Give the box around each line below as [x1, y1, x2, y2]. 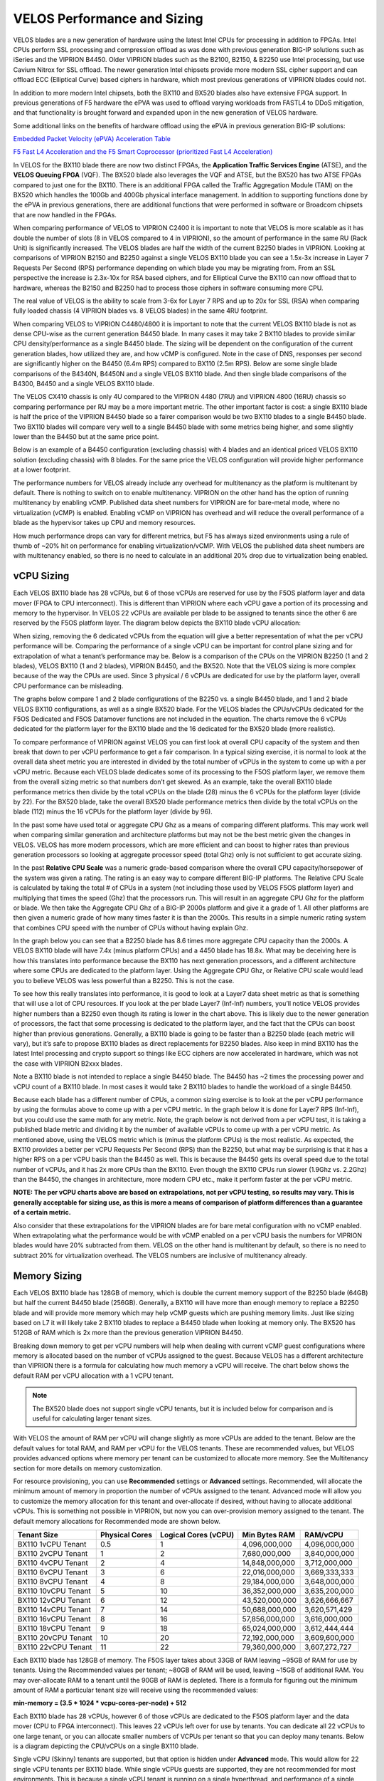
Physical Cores [100, 1530, 153, 1539]
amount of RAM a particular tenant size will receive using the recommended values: [13, 1686, 259, 1695]
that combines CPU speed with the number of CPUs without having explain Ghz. [13, 923, 249, 932]
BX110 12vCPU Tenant [17, 1595, 91, 1605]
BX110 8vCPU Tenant [17, 1577, 88, 1587]
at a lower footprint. [13, 465, 71, 474]
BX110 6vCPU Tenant [17, 1567, 88, 1577]
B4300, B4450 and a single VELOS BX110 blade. [13, 380, 154, 388]
